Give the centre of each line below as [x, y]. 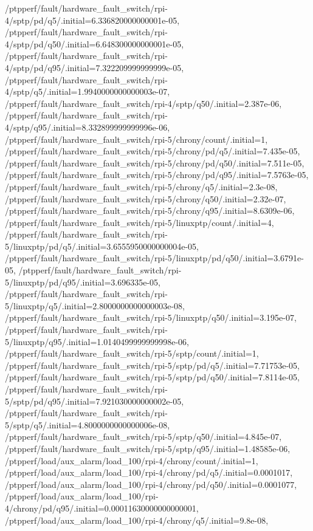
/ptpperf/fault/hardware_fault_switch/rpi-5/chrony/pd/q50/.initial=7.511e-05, [155, 163]
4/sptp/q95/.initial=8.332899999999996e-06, [88, 127]
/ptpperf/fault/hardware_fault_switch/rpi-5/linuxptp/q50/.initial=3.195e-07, [151, 317]
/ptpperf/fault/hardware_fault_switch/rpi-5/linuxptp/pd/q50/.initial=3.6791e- [154, 258]
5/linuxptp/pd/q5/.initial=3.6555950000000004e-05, [102, 246]
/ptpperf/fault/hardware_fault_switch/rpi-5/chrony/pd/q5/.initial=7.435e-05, [153, 151]
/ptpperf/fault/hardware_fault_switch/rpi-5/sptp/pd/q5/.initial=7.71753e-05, [152, 365]
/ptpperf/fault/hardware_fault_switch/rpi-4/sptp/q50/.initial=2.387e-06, [143, 103]
